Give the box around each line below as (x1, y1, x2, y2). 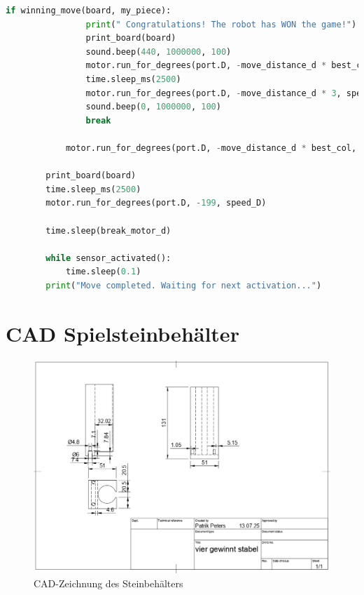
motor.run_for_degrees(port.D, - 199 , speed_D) (45, 198, 267, 208)
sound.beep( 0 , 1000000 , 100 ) (85, 102, 221, 112)
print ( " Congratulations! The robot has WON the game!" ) (85, 19, 357, 29)
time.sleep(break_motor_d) (45, 225, 171, 236)
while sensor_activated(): (45, 253, 171, 263)
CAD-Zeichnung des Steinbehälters (34, 575, 183, 590)
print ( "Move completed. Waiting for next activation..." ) (45, 280, 322, 290)
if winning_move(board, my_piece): (6, 6, 171, 15)
